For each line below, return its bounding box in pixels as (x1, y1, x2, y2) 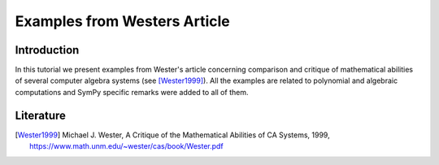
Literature (15, 108, 67, 122)
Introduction (15, 43, 80, 57)
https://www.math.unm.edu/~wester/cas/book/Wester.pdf (29, 141, 224, 151)
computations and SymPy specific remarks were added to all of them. (15, 87, 249, 97)
